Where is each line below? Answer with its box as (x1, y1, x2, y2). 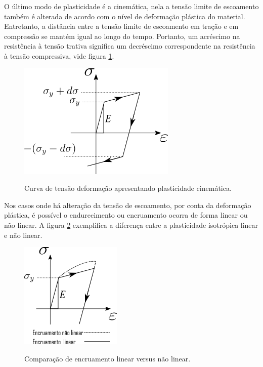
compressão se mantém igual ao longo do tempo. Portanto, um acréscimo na (4, 30, 240, 41)
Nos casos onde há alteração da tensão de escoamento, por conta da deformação (4, 199, 251, 210)
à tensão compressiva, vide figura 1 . (4, 50, 114, 61)
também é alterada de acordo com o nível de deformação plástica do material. (4, 11, 245, 21)
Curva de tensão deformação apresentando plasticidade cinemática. (24, 183, 232, 193)
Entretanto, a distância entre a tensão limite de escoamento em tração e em (4, 21, 239, 31)
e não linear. (4, 229, 42, 240)
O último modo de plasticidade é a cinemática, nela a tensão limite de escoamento (4, 1, 259, 11)
